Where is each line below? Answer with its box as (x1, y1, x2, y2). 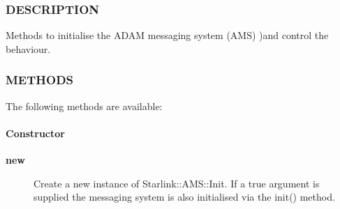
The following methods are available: (6, 98, 163, 113)
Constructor (6, 125, 65, 140)
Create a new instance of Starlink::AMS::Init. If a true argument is (34, 176, 320, 190)
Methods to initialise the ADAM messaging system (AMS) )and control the (6, 28, 329, 42)
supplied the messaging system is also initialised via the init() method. (34, 189, 335, 204)
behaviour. (6, 41, 51, 56)
